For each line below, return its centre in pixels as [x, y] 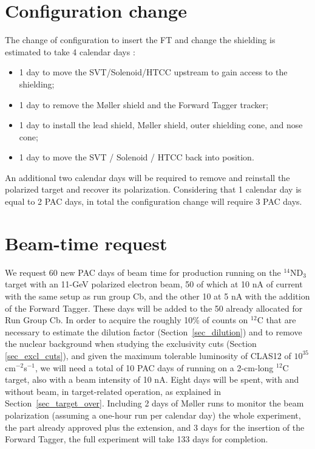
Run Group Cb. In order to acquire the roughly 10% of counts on [127, 320]
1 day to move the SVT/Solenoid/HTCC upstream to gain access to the [153, 72]
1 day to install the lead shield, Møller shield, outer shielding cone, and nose [161, 125]
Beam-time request [86, 243]
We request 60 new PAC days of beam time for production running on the [143, 272]
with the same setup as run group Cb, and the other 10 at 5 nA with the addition [157, 296]
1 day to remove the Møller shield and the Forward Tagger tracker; [144, 104]
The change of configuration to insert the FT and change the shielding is [140, 40]
